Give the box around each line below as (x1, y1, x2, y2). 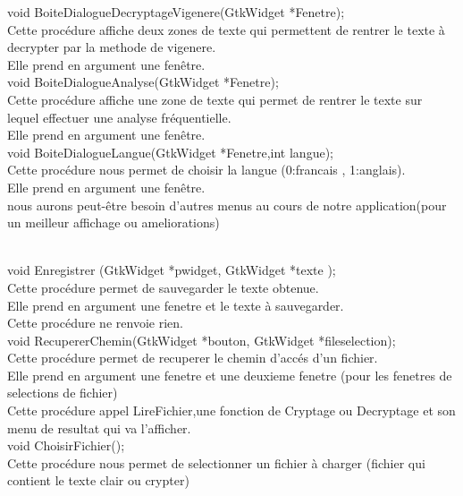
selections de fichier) (7, 383, 118, 402)
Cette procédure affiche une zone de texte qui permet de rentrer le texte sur (7, 90, 423, 108)
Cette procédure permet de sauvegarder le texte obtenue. (7, 278, 319, 296)
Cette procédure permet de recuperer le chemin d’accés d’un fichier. (7, 348, 378, 367)
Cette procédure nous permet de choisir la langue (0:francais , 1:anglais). (7, 160, 406, 179)
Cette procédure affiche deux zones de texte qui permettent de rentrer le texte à (7, 20, 445, 38)
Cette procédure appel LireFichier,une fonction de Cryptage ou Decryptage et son (7, 401, 456, 420)
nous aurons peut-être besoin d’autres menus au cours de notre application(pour (7, 195, 447, 214)
